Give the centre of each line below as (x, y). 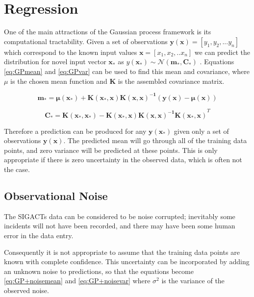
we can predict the (222, 52)
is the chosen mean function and (59, 81)
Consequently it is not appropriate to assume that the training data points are (122, 252)
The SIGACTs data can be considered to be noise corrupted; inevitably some (120, 216)
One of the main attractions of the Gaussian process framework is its (108, 32)
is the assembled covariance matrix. (171, 81)
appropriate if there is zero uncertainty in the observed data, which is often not (123, 160)
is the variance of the (193, 281)
